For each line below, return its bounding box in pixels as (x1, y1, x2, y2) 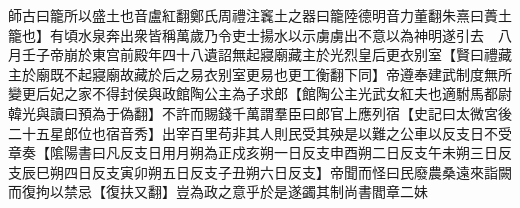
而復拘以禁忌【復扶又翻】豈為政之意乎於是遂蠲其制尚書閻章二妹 (8, 181, 428, 202)
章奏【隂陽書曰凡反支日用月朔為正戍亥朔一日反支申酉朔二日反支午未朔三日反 (8, 142, 512, 163)
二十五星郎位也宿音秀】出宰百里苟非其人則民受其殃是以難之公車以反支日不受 (8, 122, 512, 143)
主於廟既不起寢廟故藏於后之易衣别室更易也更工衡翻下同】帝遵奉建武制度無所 (8, 63, 512, 84)
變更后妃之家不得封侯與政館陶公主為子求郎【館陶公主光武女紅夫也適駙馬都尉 (8, 83, 512, 104)
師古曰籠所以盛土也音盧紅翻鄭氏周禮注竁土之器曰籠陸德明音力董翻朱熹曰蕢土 (8, 5, 512, 25)
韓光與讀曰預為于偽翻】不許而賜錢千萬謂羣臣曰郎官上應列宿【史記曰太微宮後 (8, 102, 512, 123)
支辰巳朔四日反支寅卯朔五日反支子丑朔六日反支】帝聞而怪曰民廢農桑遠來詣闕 (8, 161, 512, 182)
